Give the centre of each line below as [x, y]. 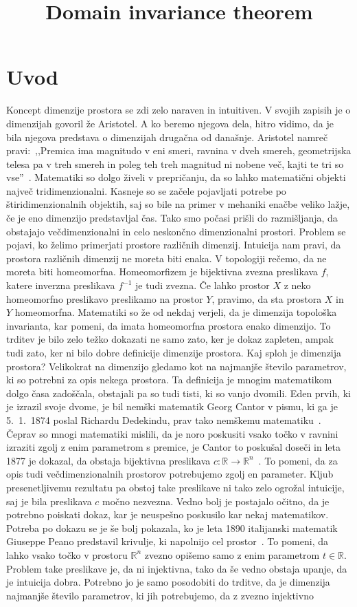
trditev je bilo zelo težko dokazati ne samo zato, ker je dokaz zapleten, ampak [170, 339]
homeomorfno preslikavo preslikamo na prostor [105, 298]
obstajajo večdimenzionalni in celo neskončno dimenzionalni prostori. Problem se [176, 231]
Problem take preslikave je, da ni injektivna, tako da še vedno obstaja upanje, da [177, 568]
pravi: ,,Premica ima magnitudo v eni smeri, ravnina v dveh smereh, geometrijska [179, 150]
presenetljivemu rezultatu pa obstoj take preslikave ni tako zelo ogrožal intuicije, [175, 487]
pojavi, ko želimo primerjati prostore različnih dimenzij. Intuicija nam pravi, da [174, 245]
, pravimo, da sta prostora [267, 298]
